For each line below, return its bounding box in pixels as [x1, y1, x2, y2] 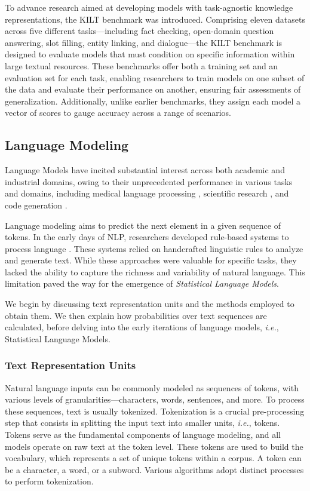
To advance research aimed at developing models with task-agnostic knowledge [5, 1, 293, 13]
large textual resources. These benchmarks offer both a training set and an [5, 59, 278, 72]
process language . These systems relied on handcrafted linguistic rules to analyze [5, 242, 303, 254]
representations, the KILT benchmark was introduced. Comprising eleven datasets [5, 13, 305, 25]
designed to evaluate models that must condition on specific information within [5, 48, 295, 60]
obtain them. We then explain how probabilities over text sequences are [5, 309, 267, 321]
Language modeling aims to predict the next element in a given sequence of [5, 219, 281, 231]
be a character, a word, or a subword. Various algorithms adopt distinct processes [5, 463, 304, 475]
